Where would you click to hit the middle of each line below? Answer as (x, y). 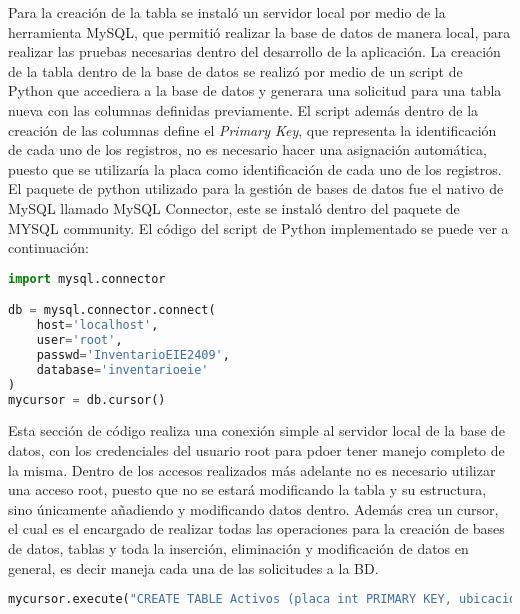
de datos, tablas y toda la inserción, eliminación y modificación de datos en (238, 547)
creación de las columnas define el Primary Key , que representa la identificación (252, 129)
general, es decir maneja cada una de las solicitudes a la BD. (193, 567)
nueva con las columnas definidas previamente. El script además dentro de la (243, 109)
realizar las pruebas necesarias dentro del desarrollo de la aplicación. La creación (254, 51)
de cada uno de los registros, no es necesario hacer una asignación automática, (247, 149)
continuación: (48, 247)
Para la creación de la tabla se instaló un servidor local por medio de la (227, 12)
